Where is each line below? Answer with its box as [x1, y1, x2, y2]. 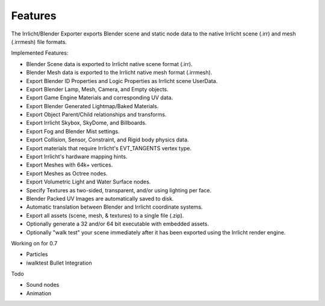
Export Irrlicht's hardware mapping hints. [26, 153, 128, 161]
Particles [26, 251, 48, 258]
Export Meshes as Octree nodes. [26, 170, 108, 177]
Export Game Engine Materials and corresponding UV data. [26, 94, 173, 102]
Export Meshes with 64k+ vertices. [26, 161, 113, 168]
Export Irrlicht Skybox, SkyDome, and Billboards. [26, 119, 147, 126]
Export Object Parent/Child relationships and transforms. [26, 111, 167, 118]
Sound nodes [26, 281, 60, 289]
